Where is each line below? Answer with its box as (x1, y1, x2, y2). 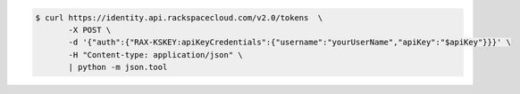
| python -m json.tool (68, 62, 168, 73)
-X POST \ (68, 25, 112, 35)
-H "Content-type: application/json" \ (68, 50, 243, 59)
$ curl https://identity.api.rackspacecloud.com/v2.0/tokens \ (35, 12, 323, 22)
